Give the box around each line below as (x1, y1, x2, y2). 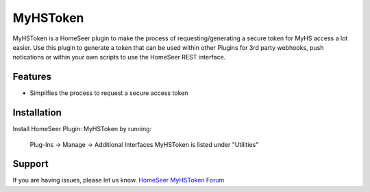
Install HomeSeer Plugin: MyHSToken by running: (12, 125, 152, 133)
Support (12, 158, 49, 170)
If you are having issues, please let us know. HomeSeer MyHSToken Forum (12, 176, 225, 184)
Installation (12, 107, 62, 119)
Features (12, 71, 51, 83)
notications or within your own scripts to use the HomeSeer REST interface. (12, 53, 226, 61)
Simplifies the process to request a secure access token (29, 89, 188, 97)
